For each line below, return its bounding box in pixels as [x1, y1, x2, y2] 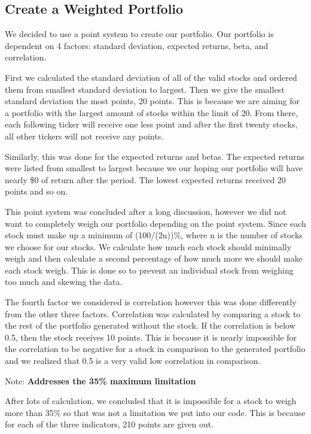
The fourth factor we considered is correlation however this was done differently [5, 296, 297, 308]
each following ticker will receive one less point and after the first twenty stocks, [5, 118, 298, 130]
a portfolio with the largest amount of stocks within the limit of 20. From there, [5, 106, 298, 119]
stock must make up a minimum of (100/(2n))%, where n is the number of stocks [5, 229, 303, 241]
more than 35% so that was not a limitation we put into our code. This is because [5, 406, 306, 418]
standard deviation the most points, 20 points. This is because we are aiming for [5, 95, 300, 107]
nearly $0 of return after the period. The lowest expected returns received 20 [5, 173, 286, 186]
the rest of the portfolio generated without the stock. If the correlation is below [5, 319, 295, 332]
